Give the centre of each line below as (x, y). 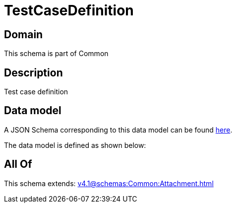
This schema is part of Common (56, 54)
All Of (18, 164)
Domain (24, 34)
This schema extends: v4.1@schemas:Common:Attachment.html (109, 183)
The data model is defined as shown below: (75, 145)
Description (33, 72)
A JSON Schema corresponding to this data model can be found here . (118, 130)
